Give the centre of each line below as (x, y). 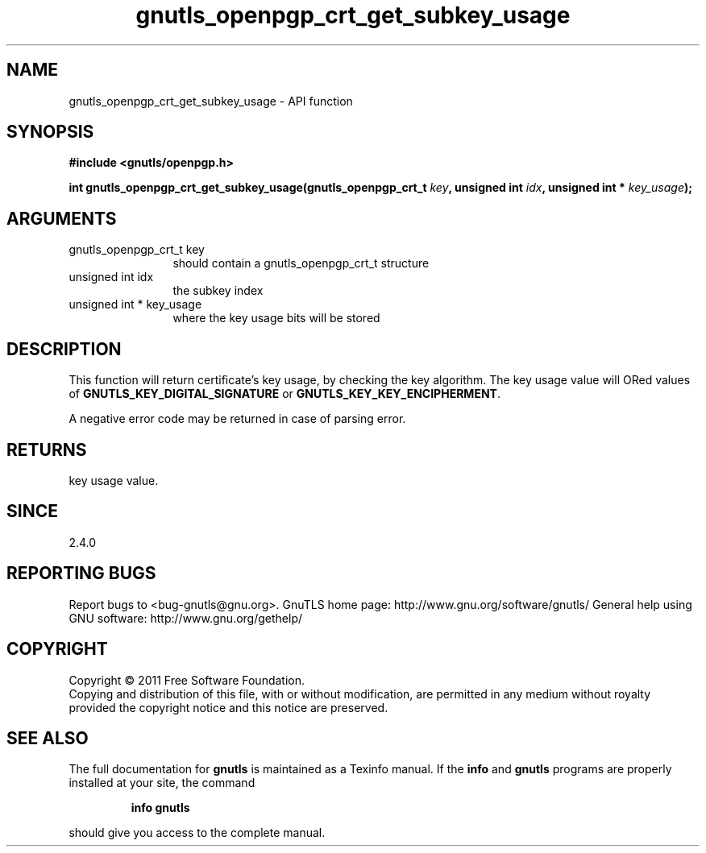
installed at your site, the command (162, 783)
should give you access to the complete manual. (197, 833)
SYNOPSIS (50, 132)
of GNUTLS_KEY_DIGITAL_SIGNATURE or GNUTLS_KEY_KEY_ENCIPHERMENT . (284, 394)
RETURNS (47, 449)
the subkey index (218, 291)
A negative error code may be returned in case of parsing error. (237, 419)
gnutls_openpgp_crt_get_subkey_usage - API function (211, 101)
